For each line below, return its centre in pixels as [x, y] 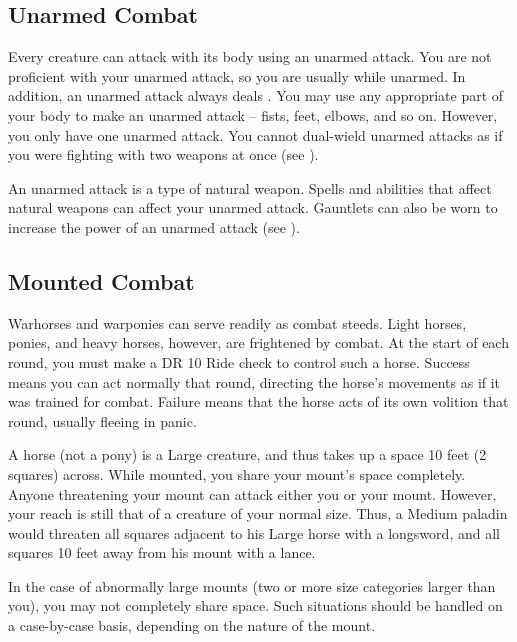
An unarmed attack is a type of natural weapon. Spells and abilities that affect [250, 187]
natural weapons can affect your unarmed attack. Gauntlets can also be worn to [253, 207]
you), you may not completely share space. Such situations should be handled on [255, 605]
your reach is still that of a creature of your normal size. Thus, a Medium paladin [258, 513]
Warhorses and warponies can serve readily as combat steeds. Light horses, [237, 322]
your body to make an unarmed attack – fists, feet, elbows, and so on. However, [253, 114]
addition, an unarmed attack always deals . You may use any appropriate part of [256, 95]
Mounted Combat [101, 280]
